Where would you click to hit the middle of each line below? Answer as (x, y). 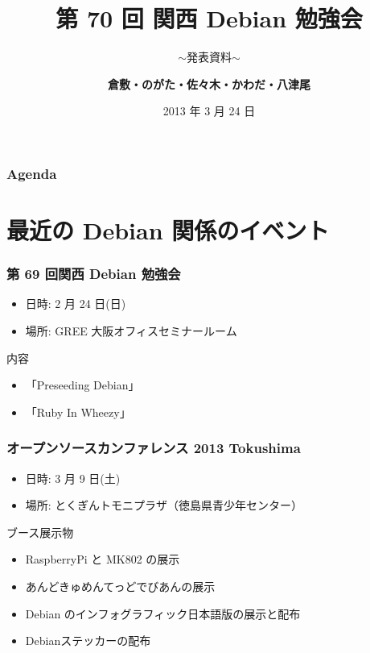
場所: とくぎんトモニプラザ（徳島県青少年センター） (164, 505)
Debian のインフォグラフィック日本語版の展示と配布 (163, 613)
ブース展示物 (40, 532)
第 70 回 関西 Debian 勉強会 (209, 18)
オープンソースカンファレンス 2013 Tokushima (154, 448)
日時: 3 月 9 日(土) (73, 478)
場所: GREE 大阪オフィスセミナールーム (131, 331)
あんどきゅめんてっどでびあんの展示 (120, 586)
